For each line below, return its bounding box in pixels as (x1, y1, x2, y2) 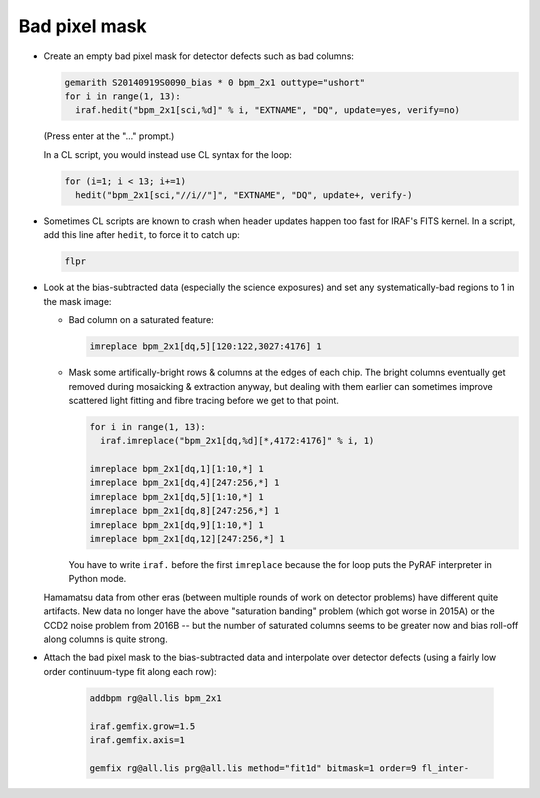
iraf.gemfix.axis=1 (89, 734, 185, 745)
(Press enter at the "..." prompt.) (43, 130, 175, 142)
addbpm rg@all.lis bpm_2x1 (89, 692, 222, 704)
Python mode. (68, 573, 127, 585)
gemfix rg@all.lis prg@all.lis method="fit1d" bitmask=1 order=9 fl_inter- (89, 762, 470, 774)
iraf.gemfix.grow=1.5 (89, 720, 196, 732)
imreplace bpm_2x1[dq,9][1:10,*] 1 (89, 519, 264, 530)
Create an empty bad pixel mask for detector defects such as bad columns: (43, 50, 355, 62)
